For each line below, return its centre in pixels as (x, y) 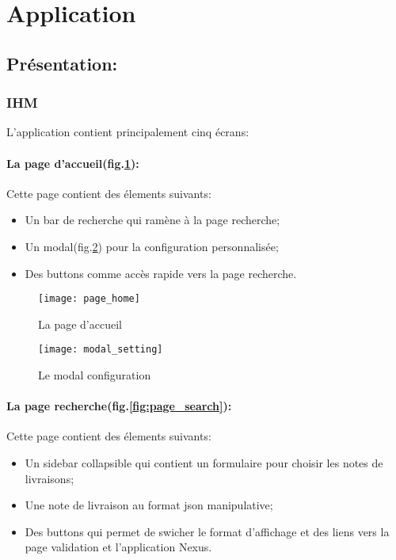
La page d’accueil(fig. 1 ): (73, 163)
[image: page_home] (89, 299)
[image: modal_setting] (101, 350)
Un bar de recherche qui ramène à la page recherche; (152, 220)
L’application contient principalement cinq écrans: (128, 132)
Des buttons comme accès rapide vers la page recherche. (161, 273)
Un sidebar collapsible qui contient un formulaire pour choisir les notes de (204, 463)
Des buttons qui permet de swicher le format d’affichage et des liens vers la (207, 531)
